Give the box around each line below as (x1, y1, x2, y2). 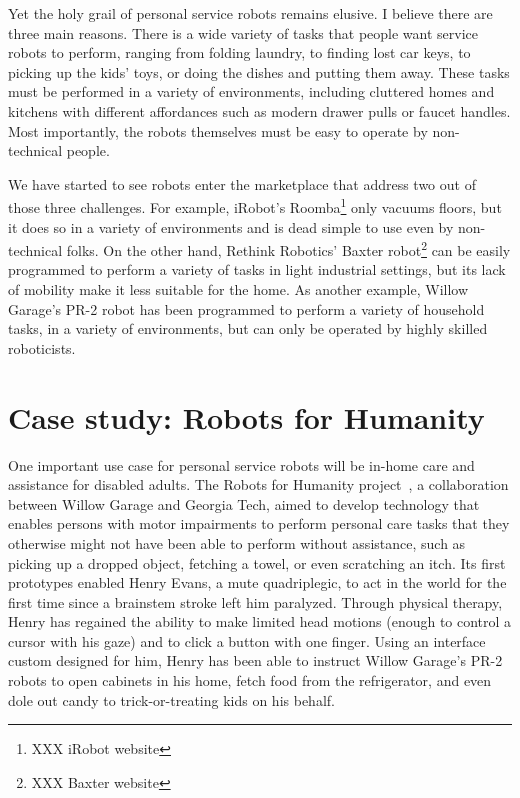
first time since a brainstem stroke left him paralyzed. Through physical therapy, (8, 591, 503, 612)
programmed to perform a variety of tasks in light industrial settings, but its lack (8, 259, 506, 280)
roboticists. (8, 337, 76, 358)
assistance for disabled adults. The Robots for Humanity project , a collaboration (8, 474, 509, 495)
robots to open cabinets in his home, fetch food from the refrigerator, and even (8, 670, 492, 691)
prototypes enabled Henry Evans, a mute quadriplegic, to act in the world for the (8, 572, 507, 593)
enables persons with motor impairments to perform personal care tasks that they (8, 513, 510, 534)
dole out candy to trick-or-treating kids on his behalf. (8, 689, 335, 710)
